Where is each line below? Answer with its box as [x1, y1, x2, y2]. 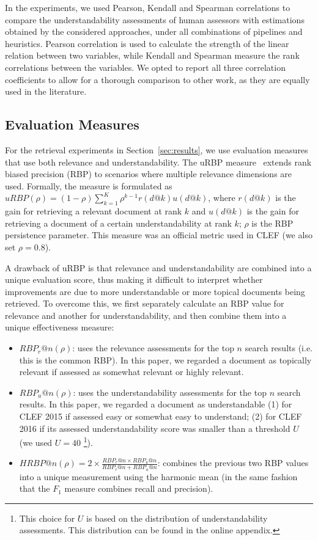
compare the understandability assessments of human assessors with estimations [5, 13, 305, 26]
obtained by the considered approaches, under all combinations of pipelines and [5, 25, 303, 38]
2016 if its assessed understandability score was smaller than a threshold [19, 421, 290, 434]
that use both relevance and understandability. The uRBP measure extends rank [5, 155, 312, 168]
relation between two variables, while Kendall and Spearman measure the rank [5, 49, 300, 62]
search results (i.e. [245, 341, 312, 354]
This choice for [19, 511, 75, 524]
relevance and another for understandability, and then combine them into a [5, 308, 287, 321]
